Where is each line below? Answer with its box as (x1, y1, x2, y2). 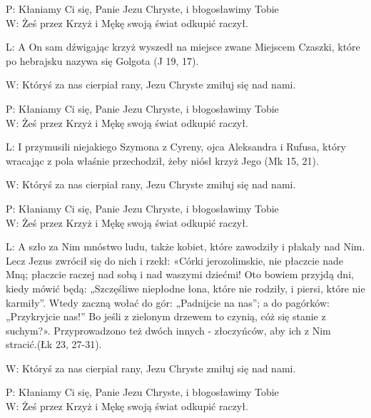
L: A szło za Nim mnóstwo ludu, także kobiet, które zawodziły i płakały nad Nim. (6, 239, 365, 254)
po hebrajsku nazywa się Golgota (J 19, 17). (6, 53, 199, 68)
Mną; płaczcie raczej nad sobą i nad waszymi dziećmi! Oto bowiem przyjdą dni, (6, 267, 354, 282)
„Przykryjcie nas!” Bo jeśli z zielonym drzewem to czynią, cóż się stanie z (6, 309, 326, 324)
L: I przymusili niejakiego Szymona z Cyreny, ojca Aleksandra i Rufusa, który (6, 139, 346, 154)
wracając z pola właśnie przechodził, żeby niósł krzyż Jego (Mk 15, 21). (6, 153, 319, 168)
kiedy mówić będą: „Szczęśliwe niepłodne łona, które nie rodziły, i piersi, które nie (6, 280, 365, 295)
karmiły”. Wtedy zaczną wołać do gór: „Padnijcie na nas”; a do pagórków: (6, 295, 330, 310)
